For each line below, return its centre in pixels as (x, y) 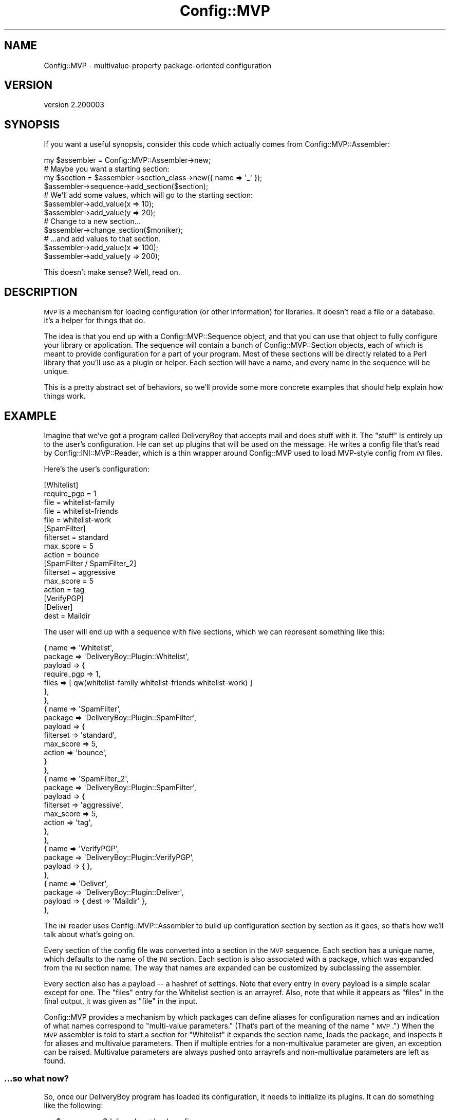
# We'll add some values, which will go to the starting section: (148, 195)
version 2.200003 (74, 105)
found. (55, 1060)
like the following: (73, 1105)
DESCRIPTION (41, 292)
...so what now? (36, 1079)
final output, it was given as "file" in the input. (121, 1001)
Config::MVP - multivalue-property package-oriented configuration (157, 65)
